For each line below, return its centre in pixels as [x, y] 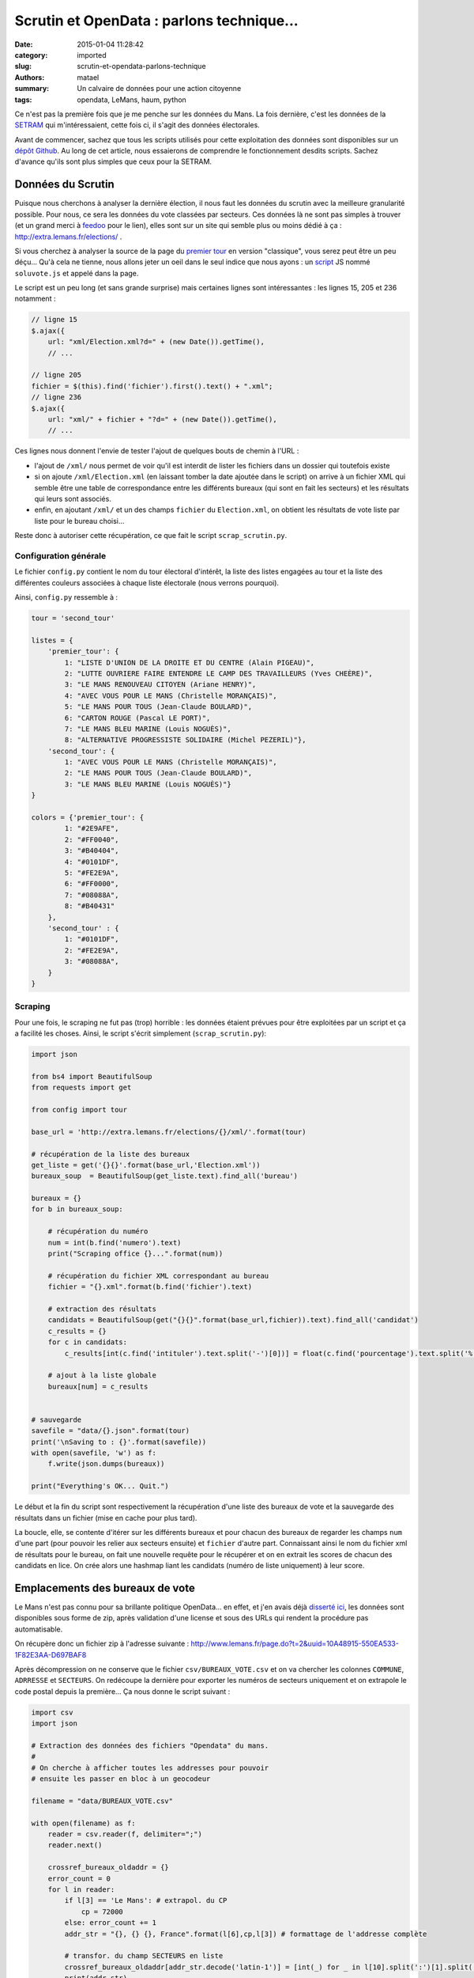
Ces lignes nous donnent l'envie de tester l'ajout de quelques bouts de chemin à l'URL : [157, 451]
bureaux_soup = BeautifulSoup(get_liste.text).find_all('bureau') [165, 1176]
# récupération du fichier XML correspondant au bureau [158, 1275]
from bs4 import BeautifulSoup [92, 1076]
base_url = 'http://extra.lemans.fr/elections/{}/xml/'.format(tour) [169, 1132]
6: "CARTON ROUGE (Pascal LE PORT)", [137, 718]
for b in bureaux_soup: [77, 1209]
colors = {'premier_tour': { [88, 818]
